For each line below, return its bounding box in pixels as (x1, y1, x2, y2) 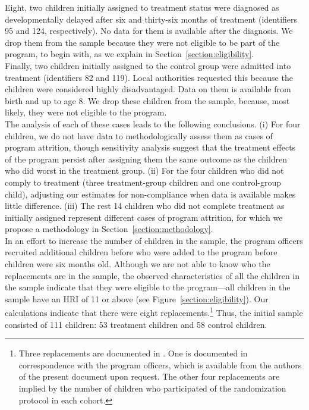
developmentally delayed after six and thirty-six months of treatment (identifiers (5, 12, 298, 25)
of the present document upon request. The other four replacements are (18, 370, 280, 383)
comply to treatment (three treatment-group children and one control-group (5, 176, 282, 188)
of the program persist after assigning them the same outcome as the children (5, 152, 288, 165)
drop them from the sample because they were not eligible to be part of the (5, 36, 280, 48)
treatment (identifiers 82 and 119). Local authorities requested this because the (5, 71, 293, 83)
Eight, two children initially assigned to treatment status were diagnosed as (5, 1, 279, 13)
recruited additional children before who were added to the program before (5, 246, 278, 258)
